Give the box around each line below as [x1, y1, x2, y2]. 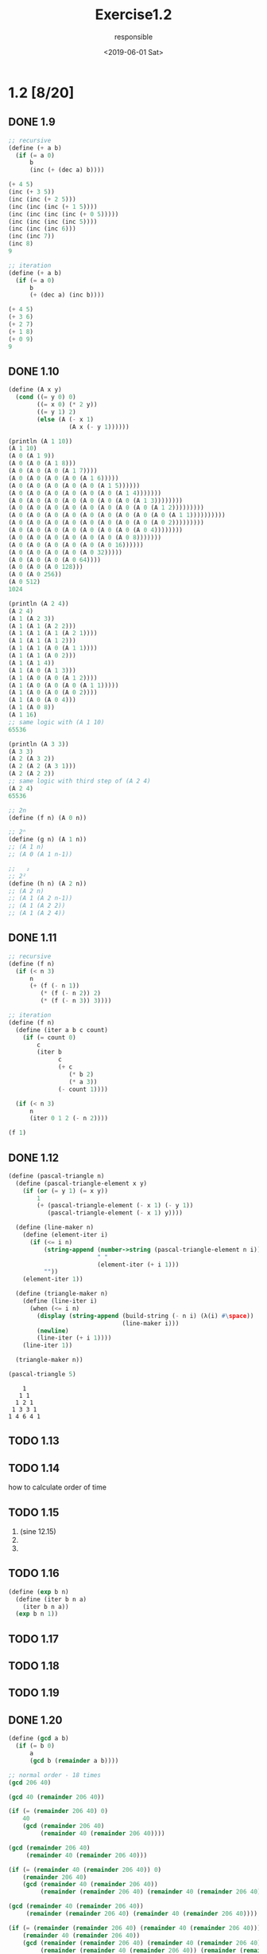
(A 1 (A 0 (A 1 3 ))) [8, 666, 77, 674]
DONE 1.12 [8, 1151, 60, 1164]
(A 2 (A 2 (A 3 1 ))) [8, 763, 77, 771]
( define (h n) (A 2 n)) [8, 879, 87, 888]
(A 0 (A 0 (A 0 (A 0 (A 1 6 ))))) [8, 474, 119, 482]
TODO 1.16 [8, 1567, 60, 1580]
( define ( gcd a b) [8, 1735, 69, 1743]
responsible [114, 32, 153, 41]
